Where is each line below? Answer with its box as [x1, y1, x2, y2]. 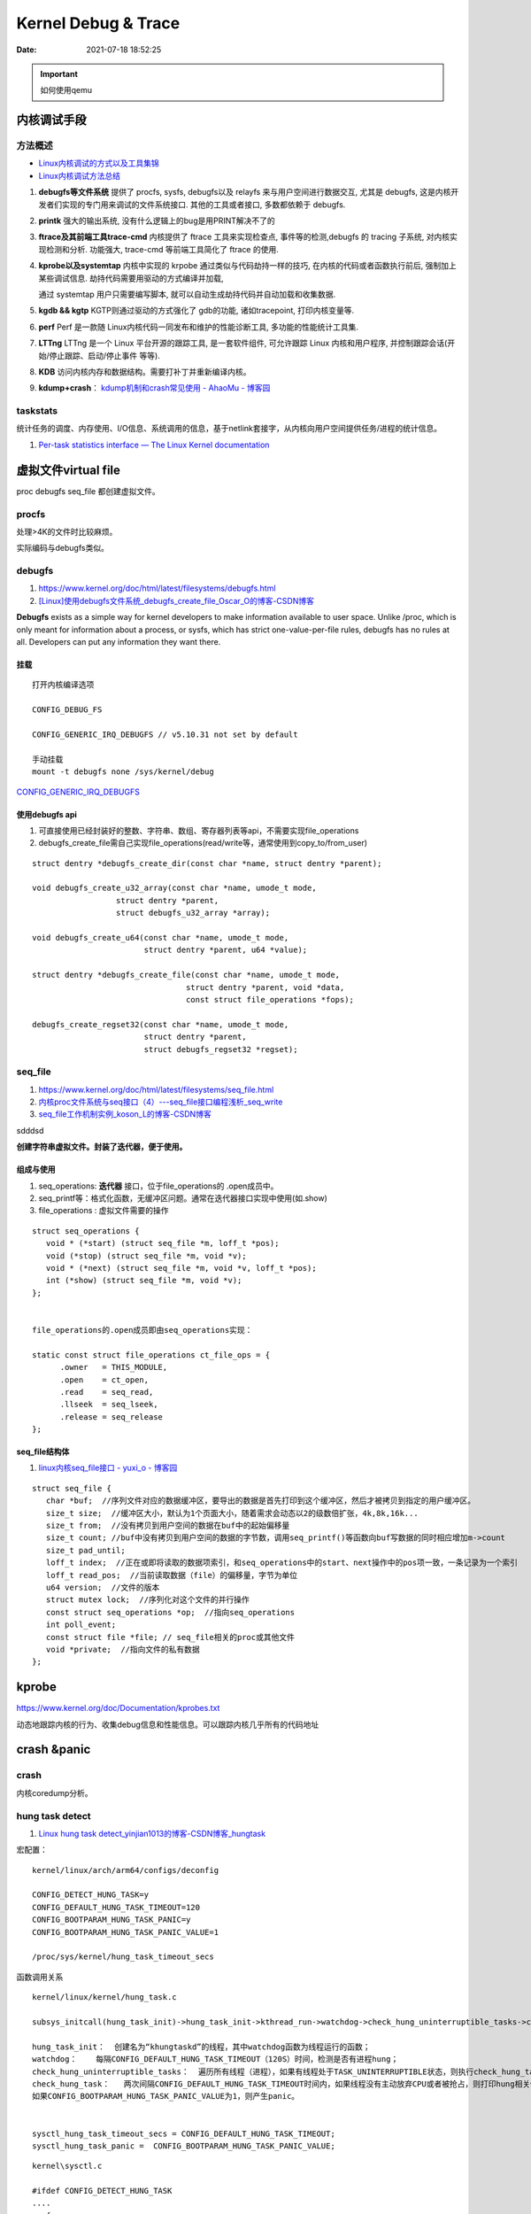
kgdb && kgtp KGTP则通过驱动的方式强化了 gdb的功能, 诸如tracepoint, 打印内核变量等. [38, 306, 354, 316]
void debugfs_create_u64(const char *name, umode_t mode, [32, 933, 289, 943]
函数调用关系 [16, 1971, 64, 1982]
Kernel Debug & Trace [16, 13, 181, 33]
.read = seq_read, [59, 1387, 154, 1397]
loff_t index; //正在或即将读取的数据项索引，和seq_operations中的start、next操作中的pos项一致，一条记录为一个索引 [45, 1558, 518, 1568]
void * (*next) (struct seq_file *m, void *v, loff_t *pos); [45, 1263, 318, 1273]
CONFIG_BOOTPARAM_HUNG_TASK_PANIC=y [32, 1915, 191, 1925]
